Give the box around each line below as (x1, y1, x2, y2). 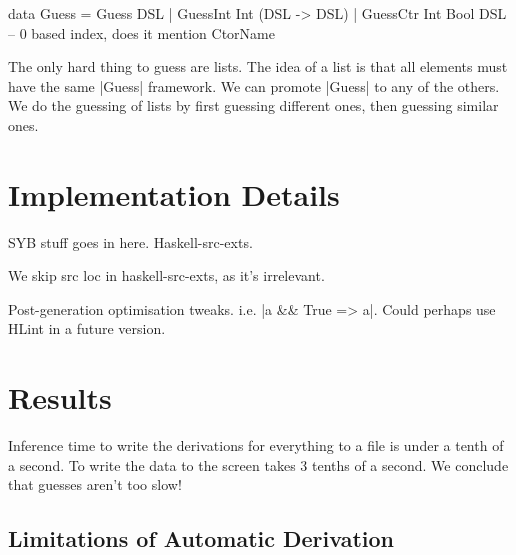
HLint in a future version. (8, 318, 166, 339)
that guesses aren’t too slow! (8, 474, 182, 495)
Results (8, 377, 112, 418)
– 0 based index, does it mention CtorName (8, 22, 275, 43)
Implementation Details (8, 173, 340, 214)
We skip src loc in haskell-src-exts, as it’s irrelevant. (8, 265, 325, 286)
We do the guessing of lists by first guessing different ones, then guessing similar (8, 95, 499, 116)
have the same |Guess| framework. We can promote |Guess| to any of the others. (8, 75, 500, 96)
